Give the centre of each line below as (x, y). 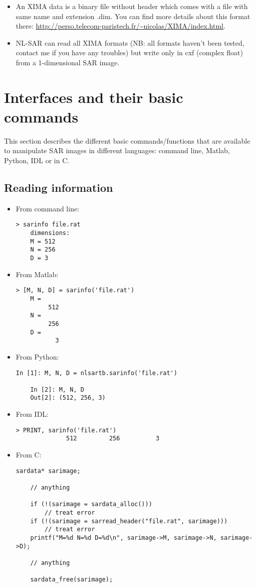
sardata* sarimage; (48, 471)
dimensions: (50, 233)
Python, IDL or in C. (37, 160)
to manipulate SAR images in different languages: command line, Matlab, (117, 150)
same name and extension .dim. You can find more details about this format (133, 16)
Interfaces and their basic (94, 97)
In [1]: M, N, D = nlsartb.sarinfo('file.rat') (96, 373)
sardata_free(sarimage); (72, 580)
